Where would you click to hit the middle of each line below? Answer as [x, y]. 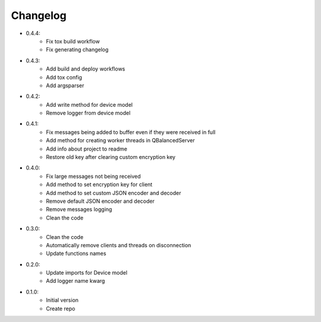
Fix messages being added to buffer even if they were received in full [131, 132]
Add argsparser [65, 85]
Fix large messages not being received [93, 176]
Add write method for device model [89, 104]
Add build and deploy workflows [86, 69]
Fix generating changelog [77, 50]
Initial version [62, 300]
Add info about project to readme [87, 149]
